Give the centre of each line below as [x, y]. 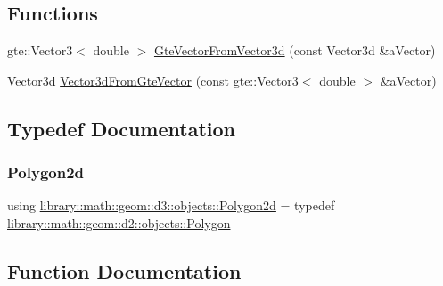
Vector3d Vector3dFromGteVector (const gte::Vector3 [153, 80]
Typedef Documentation [121, 128]
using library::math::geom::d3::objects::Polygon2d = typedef [171, 205]
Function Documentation [124, 270]
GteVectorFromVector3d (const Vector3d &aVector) [295, 50]
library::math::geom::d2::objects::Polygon [119, 222]
